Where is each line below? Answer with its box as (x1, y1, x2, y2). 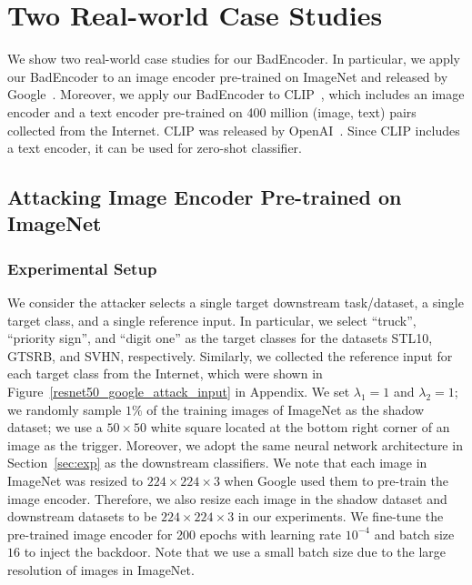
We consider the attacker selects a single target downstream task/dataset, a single (7, 293, 464, 312)
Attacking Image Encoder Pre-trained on (7, 183, 402, 211)
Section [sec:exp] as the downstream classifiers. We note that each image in (7, 453, 427, 472)
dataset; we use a (7, 418, 103, 437)
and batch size (374, 524, 455, 543)
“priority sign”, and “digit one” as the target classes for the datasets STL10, (7, 328, 433, 348)
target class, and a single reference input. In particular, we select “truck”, (7, 310, 417, 329)
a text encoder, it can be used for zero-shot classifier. (7, 138, 302, 157)
